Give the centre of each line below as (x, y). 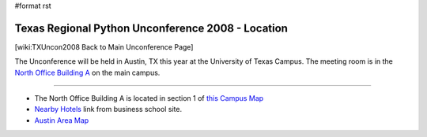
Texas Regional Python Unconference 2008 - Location (151, 28)
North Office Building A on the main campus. (87, 72)
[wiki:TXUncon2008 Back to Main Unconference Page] (104, 46)
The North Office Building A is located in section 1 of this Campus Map (149, 98)
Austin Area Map (62, 120)
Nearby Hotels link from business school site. (108, 109)
